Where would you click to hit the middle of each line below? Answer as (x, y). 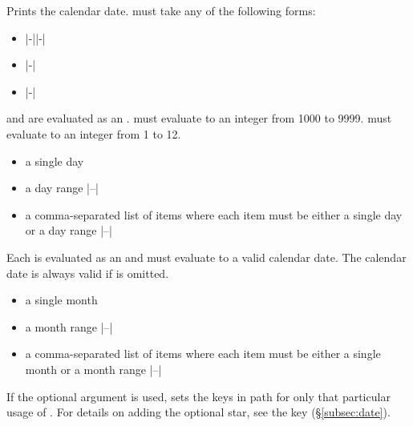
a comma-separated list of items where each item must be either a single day (214, 214)
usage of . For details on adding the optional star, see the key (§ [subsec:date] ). (198, 412)
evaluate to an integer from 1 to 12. (94, 133)
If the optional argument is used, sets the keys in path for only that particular (198, 396)
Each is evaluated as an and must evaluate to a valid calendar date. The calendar (206, 257)
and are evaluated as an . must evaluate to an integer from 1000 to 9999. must (199, 118)
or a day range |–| (69, 230)
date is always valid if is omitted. (88, 273)
